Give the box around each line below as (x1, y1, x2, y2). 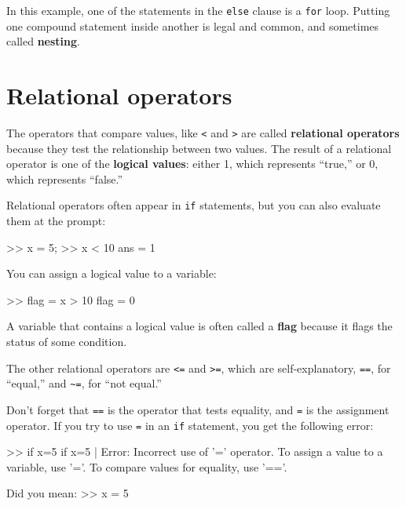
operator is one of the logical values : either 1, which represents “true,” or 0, (6, 155, 379, 172)
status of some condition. (6, 333, 127, 350)
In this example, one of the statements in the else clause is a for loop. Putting (6, 2, 390, 18)
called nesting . (6, 33, 80, 49)
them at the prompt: (6, 213, 106, 229)
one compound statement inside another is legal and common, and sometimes (6, 17, 379, 34)
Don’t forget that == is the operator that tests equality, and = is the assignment (6, 401, 390, 417)
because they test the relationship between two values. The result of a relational (6, 140, 392, 156)
